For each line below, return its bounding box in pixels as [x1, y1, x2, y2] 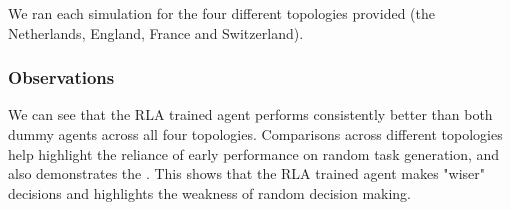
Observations [8, 65, 115, 90]
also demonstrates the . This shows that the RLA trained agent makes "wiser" [8, 163, 486, 184]
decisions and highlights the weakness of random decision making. [8, 182, 412, 203]
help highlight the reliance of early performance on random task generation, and [8, 143, 500, 164]
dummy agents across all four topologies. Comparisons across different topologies [8, 124, 503, 144]
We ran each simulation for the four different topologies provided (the [8, 3, 435, 23]
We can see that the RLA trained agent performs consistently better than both [8, 104, 493, 125]
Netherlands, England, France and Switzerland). [8, 22, 304, 43]
